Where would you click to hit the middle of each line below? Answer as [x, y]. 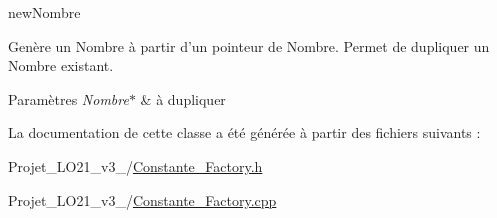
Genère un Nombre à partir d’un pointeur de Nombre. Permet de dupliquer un [249, 45]
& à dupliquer [183, 98]
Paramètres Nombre [68, 98]
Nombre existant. [61, 65]
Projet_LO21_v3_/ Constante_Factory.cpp [142, 199]
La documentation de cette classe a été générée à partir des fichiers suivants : [244, 132]
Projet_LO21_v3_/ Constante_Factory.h [135, 165]
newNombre [44, 12]
